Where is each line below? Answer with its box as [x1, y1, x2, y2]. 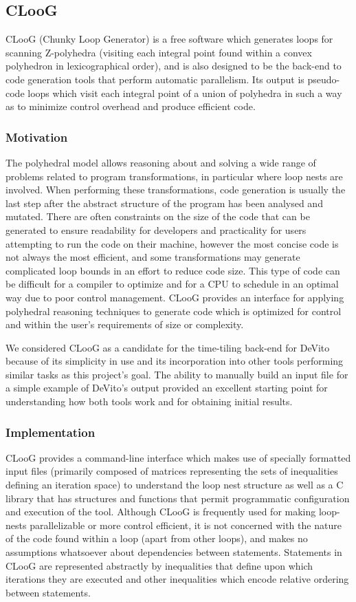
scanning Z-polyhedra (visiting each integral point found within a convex [5, 45, 312, 59]
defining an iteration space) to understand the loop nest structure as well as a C [5, 477, 344, 492]
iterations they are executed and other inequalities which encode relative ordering [5, 572, 349, 586]
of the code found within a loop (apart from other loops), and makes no [5, 531, 308, 546]
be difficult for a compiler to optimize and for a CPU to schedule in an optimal [5, 277, 339, 291]
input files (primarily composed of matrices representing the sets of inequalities [5, 464, 338, 478]
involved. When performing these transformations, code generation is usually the [5, 182, 346, 197]
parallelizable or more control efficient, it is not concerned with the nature [30, 517, 342, 532]
